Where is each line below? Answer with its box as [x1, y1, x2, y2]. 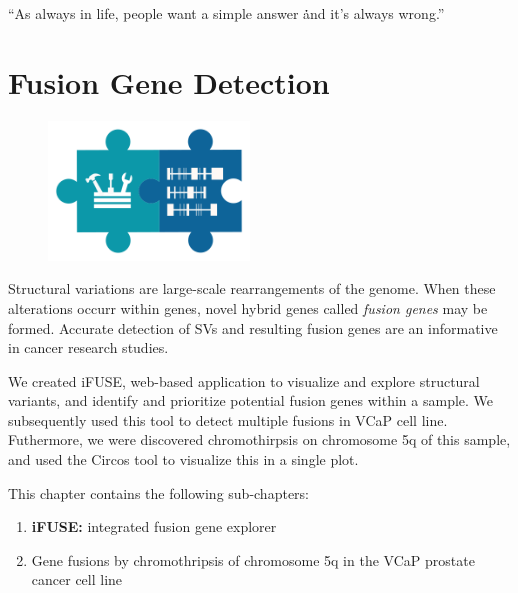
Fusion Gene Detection [8, 61, 330, 102]
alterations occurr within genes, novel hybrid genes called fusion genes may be [8, 297, 488, 318]
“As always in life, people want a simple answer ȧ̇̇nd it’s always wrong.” [8, 3, 445, 23]
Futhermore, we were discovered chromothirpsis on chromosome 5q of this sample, [8, 429, 511, 450]
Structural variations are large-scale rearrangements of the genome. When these [8, 278, 496, 299]
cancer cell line [31, 569, 123, 590]
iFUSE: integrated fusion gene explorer [31, 516, 277, 537]
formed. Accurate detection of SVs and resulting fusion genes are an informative [8, 317, 498, 338]
